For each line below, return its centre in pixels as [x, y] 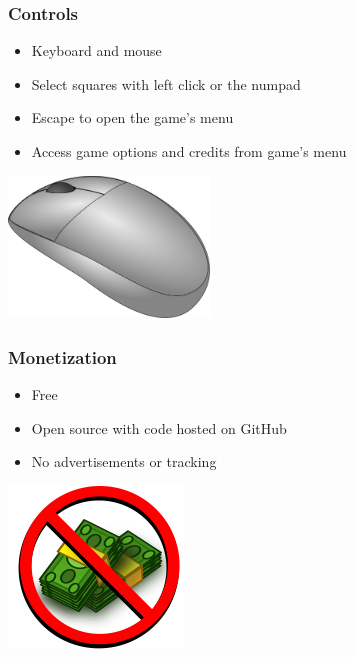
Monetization [62, 356]
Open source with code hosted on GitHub [159, 427]
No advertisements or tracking [124, 461]
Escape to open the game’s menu [132, 117]
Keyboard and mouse [96, 50]
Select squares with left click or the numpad [166, 83]
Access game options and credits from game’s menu [189, 151]
